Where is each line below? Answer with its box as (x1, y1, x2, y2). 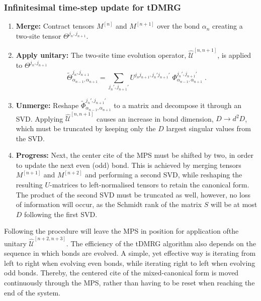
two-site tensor (16, 30, 61, 41)
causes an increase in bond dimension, (97, 113, 214, 124)
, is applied (217, 50, 251, 60)
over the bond (157, 21, 200, 31)
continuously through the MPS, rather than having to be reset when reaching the (4, 277, 255, 288)
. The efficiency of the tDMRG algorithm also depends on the (66, 238, 256, 248)
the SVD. (16, 133, 45, 143)
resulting (16, 179, 43, 190)
